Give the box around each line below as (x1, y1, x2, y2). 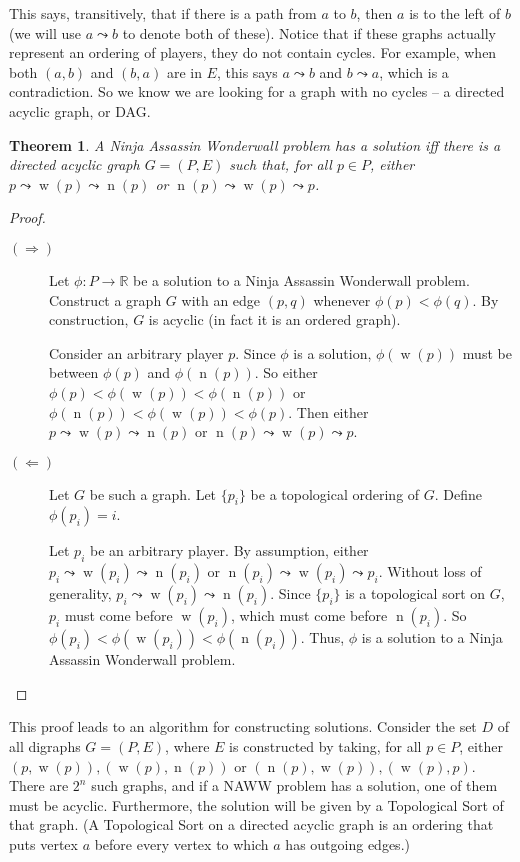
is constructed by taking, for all (229, 736, 422, 757)
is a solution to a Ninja (361, 627, 503, 648)
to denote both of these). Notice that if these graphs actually (122, 22, 496, 43)
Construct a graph (49, 289, 162, 310)
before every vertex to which (94, 834, 269, 855)
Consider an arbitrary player (49, 342, 224, 363)
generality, (49, 583, 112, 604)
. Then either (288, 401, 369, 422)
